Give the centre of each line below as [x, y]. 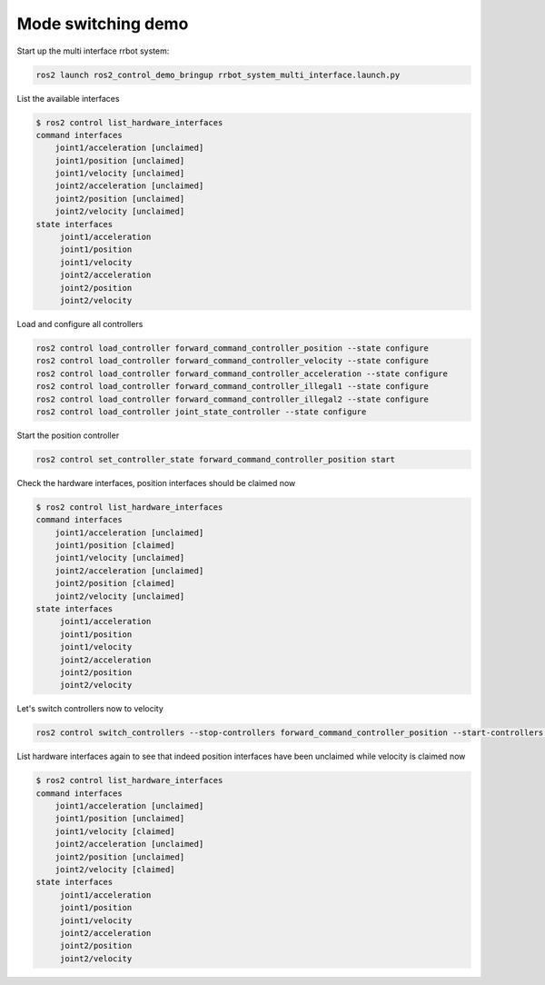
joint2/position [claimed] [115, 583]
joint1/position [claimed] [115, 545]
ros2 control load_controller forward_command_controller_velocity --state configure [232, 361]
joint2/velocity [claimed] [115, 869]
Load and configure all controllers [80, 323]
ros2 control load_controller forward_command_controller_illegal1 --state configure [232, 387]
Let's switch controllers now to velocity [90, 709]
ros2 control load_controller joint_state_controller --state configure [201, 412]
